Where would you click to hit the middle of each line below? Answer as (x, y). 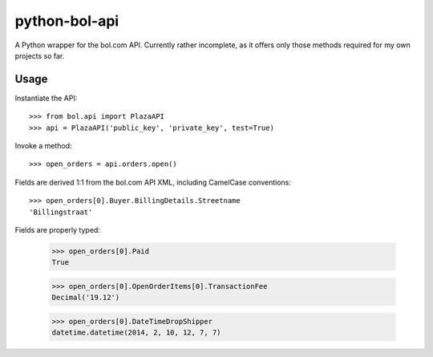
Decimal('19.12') (86, 298)
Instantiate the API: (46, 98)
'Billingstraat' (61, 212)
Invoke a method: (43, 146)
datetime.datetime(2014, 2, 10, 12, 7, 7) (136, 333)
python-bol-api (67, 21)
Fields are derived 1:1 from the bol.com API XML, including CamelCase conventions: (153, 182)
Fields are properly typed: (57, 229)
